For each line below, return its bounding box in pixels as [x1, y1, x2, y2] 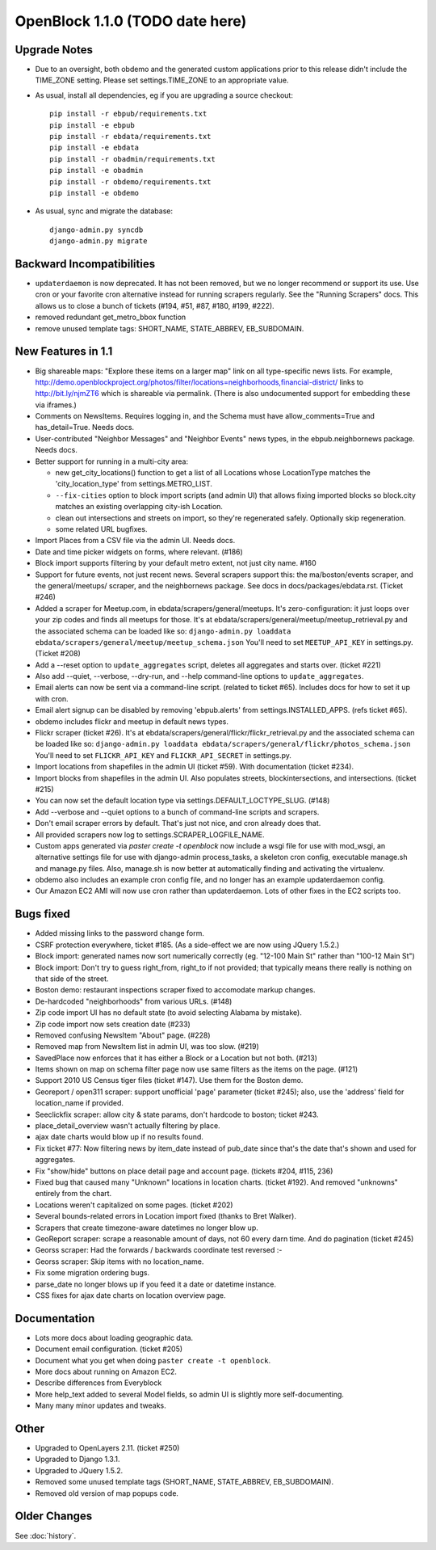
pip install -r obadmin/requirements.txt [49, 154, 216, 163]
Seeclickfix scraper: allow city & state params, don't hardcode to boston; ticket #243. [35, 1110, 319, 1119]
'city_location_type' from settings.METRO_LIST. [55, 479, 213, 489]
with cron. [35, 693, 69, 703]
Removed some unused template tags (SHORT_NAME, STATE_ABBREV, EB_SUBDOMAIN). [35, 1477, 334, 1487]
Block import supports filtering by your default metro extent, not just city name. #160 [35, 558, 317, 568]
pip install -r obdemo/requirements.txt [49, 177, 212, 186]
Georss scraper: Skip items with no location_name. [35, 1257, 204, 1266]
